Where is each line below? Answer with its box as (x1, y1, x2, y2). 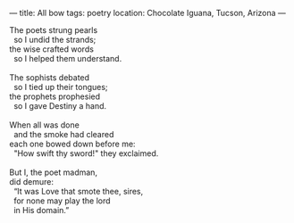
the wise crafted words (9, 44, 94, 54)
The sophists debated (9, 72, 90, 83)
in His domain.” (13, 205, 70, 215)
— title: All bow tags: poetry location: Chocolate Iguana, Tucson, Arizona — (9, 8, 286, 18)
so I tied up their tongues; (13, 82, 109, 92)
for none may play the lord (13, 195, 111, 206)
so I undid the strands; (13, 35, 97, 45)
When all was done (9, 120, 80, 130)
